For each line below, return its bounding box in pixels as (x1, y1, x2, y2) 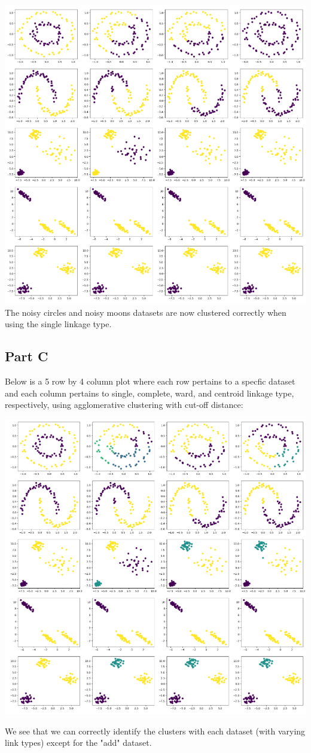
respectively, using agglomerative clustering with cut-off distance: (5, 398, 243, 411)
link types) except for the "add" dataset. (5, 736, 152, 749)
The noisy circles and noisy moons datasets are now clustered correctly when (5, 306, 286, 318)
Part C (5, 347, 48, 365)
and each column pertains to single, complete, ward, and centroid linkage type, (5, 386, 294, 399)
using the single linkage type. (5, 318, 112, 330)
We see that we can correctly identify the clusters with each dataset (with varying (5, 724, 306, 737)
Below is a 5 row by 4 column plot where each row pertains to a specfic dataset (5, 375, 295, 388)
